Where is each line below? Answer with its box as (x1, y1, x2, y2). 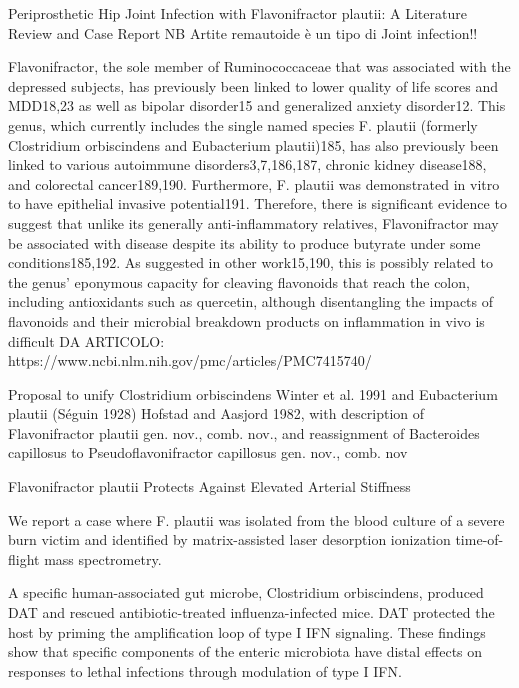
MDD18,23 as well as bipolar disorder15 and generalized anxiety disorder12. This (8, 95, 506, 116)
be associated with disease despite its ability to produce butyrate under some (8, 232, 481, 253)
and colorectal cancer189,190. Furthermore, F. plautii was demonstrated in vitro (8, 173, 500, 194)
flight (8, 548, 40, 569)
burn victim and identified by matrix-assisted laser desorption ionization (8, 529, 451, 550)
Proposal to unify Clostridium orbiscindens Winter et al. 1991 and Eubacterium (8, 383, 498, 404)
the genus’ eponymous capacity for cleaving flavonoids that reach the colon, (8, 271, 470, 292)
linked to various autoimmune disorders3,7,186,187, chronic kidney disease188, (8, 154, 487, 175)
